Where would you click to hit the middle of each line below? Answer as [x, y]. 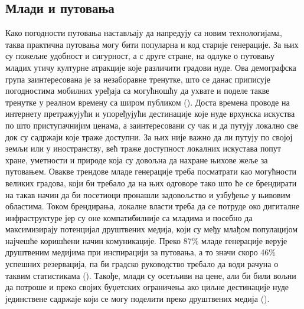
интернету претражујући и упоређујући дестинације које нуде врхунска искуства [150, 114]
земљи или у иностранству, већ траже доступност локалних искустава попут [143, 148]
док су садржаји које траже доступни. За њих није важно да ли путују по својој [149, 137]
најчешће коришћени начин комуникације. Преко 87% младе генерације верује [146, 240]
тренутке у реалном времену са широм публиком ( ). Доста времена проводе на [148, 102]
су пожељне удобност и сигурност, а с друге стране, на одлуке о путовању [140, 56]
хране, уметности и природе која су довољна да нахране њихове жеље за [137, 160]
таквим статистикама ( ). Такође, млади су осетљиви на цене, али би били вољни [151, 275]
